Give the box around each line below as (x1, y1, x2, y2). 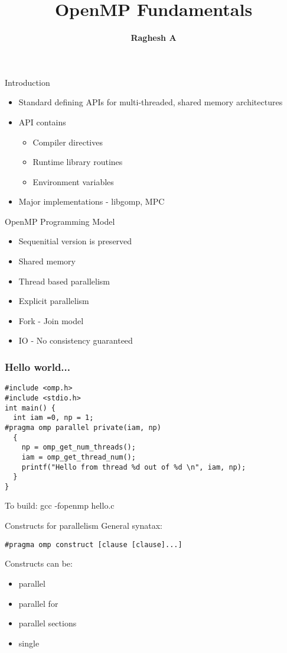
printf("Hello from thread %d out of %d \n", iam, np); (21, 463, 246, 471)
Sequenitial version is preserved (18, 235, 132, 247)
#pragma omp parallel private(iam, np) (5, 423, 161, 432)
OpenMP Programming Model (5, 215, 115, 227)
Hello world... (5, 359, 71, 374)
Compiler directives (32, 135, 103, 148)
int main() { (5, 403, 56, 412)
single (18, 636, 40, 649)
